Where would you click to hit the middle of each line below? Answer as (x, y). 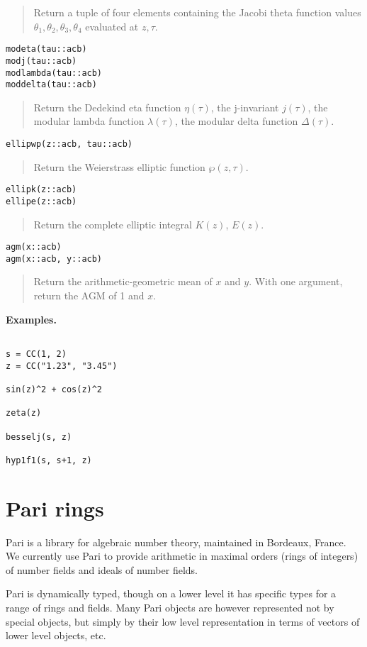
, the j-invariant (245, 107)
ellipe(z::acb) (41, 201)
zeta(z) (24, 413)
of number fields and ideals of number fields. (102, 569)
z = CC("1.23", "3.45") (62, 366)
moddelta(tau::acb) (51, 85)
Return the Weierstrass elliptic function (119, 166)
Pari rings (55, 508)
